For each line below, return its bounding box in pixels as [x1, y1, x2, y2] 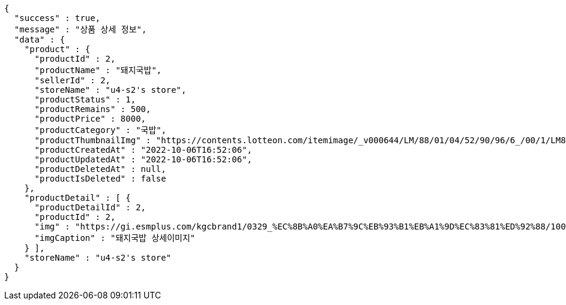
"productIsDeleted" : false [34, 174, 166, 183]
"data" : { [14, 35, 65, 44]
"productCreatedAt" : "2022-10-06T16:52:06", [34, 145, 253, 155]
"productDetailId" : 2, [34, 203, 146, 212]
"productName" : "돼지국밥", [34, 65, 162, 75]
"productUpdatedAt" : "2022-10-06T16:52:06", [34, 155, 253, 164]
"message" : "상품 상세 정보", [14, 25, 147, 34]
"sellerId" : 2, [34, 76, 111, 85]
